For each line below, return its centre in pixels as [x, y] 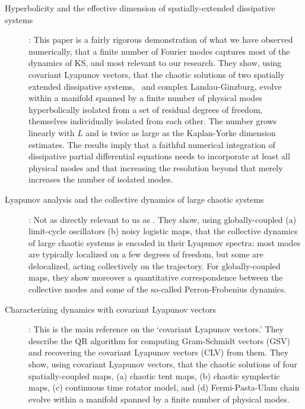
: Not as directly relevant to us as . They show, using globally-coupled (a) [163, 219]
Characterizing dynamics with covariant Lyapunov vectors [110, 309]
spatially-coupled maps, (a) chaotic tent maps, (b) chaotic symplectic [154, 375]
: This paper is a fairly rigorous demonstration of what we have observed [161, 40]
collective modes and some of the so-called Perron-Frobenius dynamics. [158, 289]
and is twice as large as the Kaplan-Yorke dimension [181, 132]
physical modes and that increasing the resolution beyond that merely [156, 167]
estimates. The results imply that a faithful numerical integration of [152, 144]
